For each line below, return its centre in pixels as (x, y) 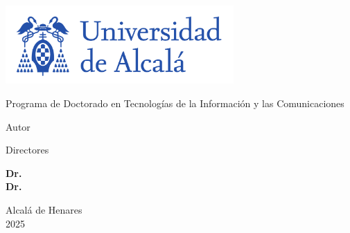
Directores (27, 150)
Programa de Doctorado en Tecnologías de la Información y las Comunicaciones (175, 103)
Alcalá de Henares (44, 209)
